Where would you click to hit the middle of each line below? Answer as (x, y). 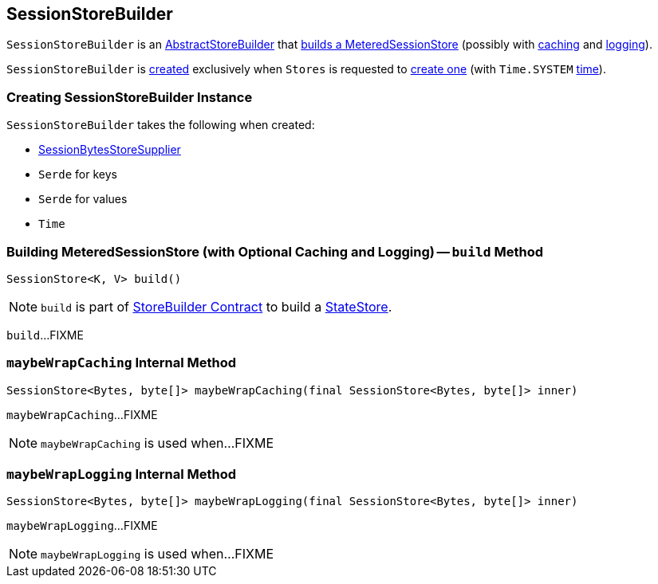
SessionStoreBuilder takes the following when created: (161, 125)
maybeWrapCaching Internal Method (122, 363)
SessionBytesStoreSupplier (110, 150)
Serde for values (83, 199)
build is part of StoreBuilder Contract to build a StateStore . (217, 306)
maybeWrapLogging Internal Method (122, 474)
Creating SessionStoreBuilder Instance (130, 97)
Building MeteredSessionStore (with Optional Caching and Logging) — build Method (275, 251)
